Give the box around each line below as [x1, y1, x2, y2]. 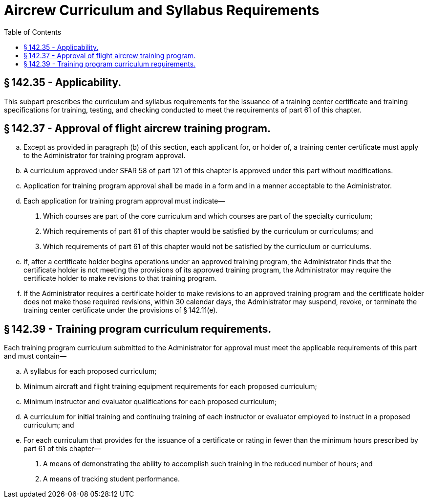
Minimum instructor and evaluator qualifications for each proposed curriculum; [23, 397, 277, 406]
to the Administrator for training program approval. [23, 151, 186, 160]
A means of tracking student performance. [43, 475, 180, 483]
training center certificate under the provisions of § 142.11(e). [23, 306, 218, 315]
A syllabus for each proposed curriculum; [23, 367, 157, 376]
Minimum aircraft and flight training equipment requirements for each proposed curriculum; [23, 382, 317, 391]
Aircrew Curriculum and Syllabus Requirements [4, 2, 320, 19]
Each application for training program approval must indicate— [23, 197, 225, 205]
